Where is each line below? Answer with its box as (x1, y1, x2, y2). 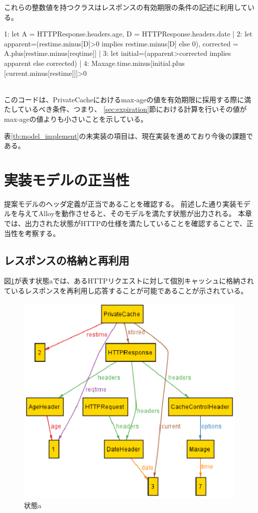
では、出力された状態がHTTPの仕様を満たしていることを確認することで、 (4, 218, 247, 229)
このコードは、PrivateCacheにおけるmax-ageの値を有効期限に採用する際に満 (4, 94, 252, 104)
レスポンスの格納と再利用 (4, 252, 129, 267)
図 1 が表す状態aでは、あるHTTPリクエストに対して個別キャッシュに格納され (4, 275, 254, 286)
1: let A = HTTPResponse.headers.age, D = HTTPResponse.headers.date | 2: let (4, 28, 253, 39)
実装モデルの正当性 (4, 169, 130, 190)
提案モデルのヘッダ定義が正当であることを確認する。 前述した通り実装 (4, 198, 237, 209)
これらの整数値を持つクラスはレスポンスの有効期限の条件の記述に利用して (4, 2, 248, 12)
